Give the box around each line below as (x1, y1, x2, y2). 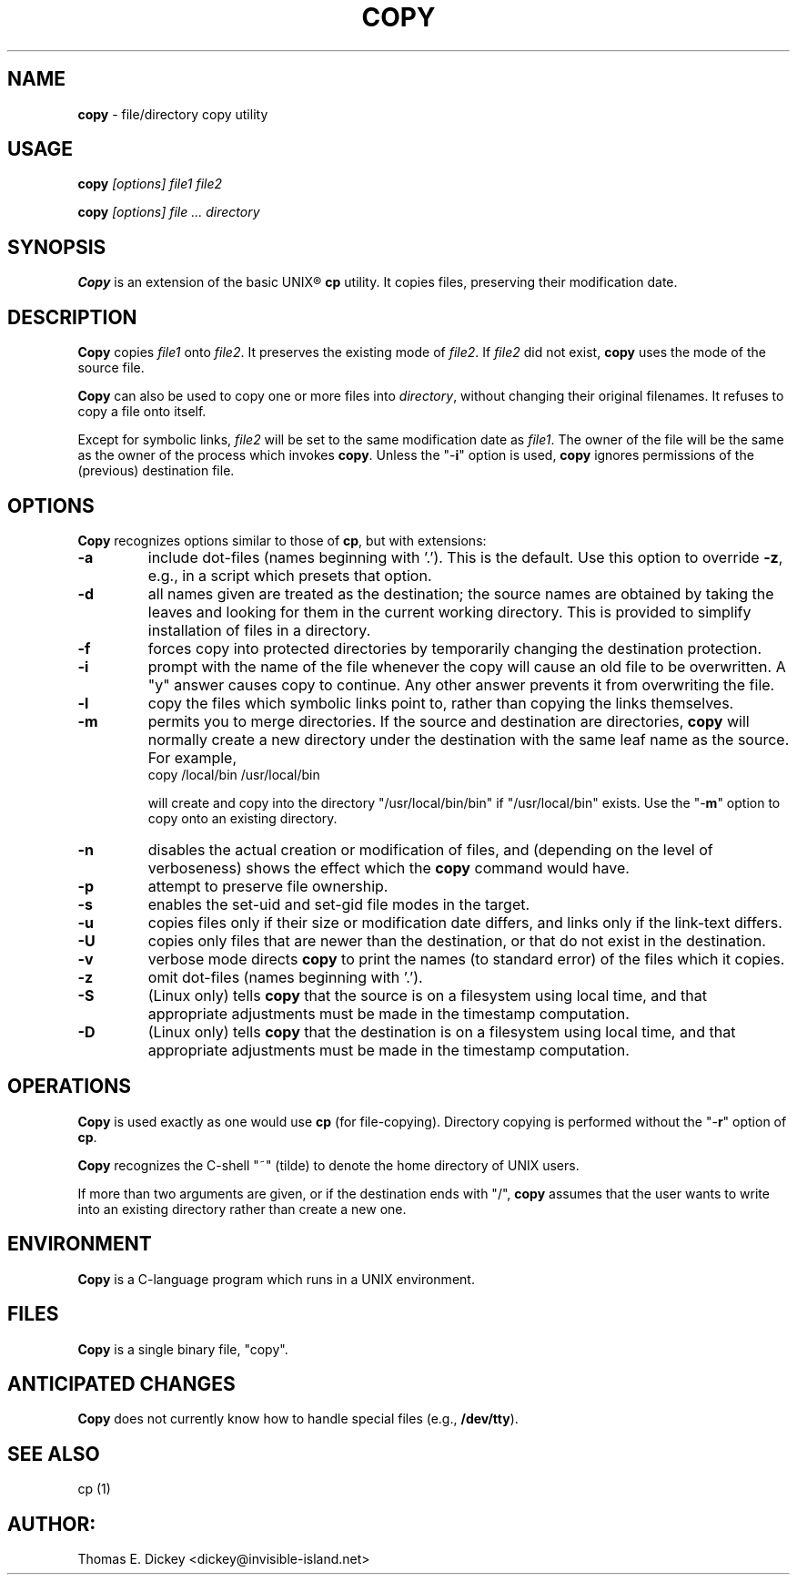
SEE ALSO (7, 1442, 100, 1465)
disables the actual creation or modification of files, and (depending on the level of (147, 840, 713, 859)
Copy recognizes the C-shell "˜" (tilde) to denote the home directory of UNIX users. (77, 1157, 580, 1173)
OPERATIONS (7, 1075, 131, 1098)
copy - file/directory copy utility (77, 106, 268, 122)
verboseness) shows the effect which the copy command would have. (147, 858, 630, 877)
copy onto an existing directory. (147, 810, 338, 826)
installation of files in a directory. (147, 620, 371, 639)
